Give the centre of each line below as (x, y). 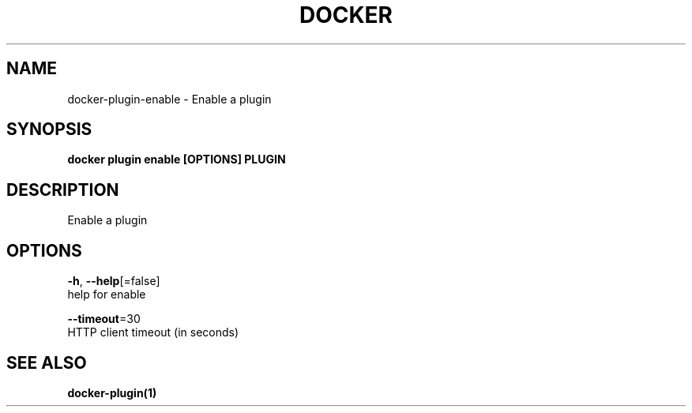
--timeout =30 (104, 319)
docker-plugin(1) (112, 392)
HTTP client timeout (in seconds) (153, 332)
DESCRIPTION (63, 190)
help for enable (107, 295)
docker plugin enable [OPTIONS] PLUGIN (177, 160)
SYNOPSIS (49, 130)
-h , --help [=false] (114, 281)
